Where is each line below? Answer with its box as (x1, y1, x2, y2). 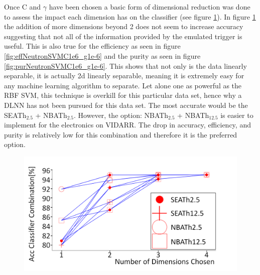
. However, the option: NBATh (74, 109, 169, 120)
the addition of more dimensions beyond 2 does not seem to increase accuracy (4, 21, 243, 32)
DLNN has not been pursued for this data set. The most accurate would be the (4, 99, 248, 110)
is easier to (220, 109, 253, 120)
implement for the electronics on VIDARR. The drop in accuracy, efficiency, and (4, 119, 251, 130)
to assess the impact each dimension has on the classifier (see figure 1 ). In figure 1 (4, 11, 256, 22)
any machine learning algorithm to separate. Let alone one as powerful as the (4, 80, 242, 90)
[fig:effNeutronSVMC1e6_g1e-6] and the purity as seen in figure (4, 50, 201, 61)
